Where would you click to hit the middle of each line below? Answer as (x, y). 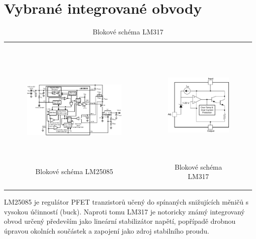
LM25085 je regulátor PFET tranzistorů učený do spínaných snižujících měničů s (126, 202)
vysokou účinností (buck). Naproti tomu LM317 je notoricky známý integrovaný (124, 211)
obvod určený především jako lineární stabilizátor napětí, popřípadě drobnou (120, 221)
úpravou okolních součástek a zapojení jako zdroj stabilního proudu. (107, 231)
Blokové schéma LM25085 (74, 171)
